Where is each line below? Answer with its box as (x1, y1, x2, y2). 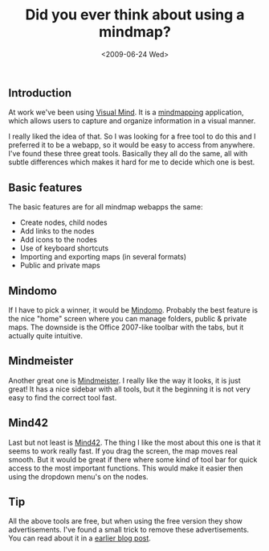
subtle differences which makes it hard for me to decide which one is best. (8, 157, 255, 167)
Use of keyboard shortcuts (19, 243, 109, 253)
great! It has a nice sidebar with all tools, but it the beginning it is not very (8, 384, 251, 394)
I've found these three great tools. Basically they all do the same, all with (8, 149, 248, 159)
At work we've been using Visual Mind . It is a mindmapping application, (8, 107, 244, 118)
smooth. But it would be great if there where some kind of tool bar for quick (8, 454, 258, 464)
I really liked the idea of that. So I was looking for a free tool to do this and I (8, 131, 256, 142)
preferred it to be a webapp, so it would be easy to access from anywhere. (8, 140, 255, 150)
